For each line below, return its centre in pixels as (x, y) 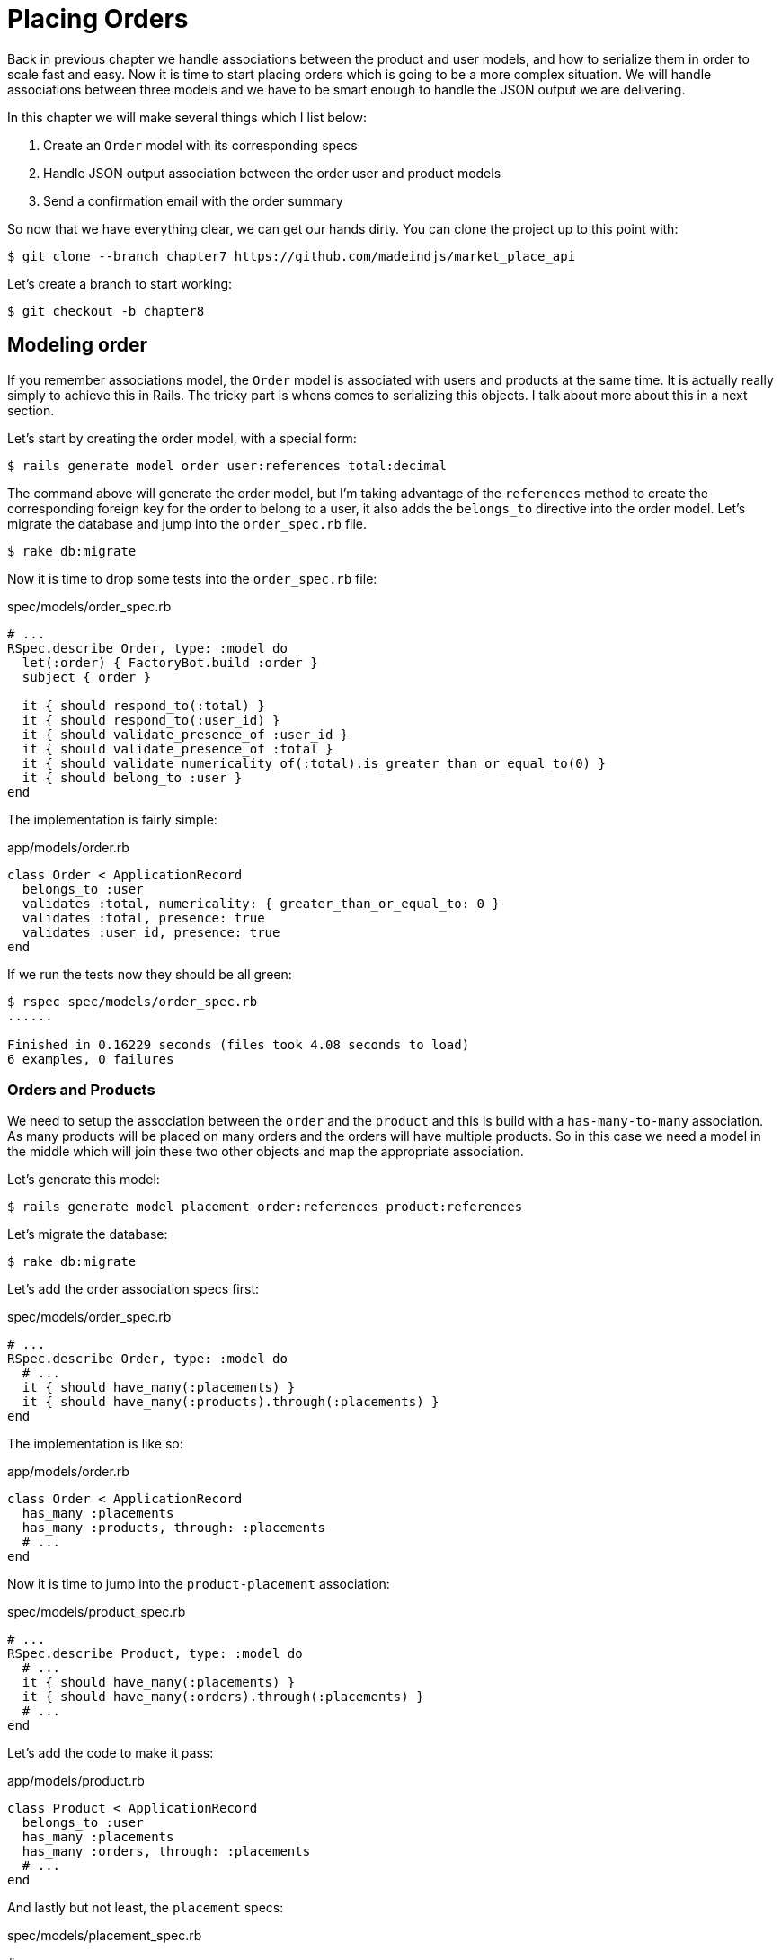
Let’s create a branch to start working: (120, 283)
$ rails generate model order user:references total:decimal (227, 465)
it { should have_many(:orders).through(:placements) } (223, 1697)
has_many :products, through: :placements (174, 1528)
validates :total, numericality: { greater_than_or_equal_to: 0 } (261, 903)
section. (31, 410)
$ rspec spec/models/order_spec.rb (133, 1001)
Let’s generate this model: (84, 1180)
